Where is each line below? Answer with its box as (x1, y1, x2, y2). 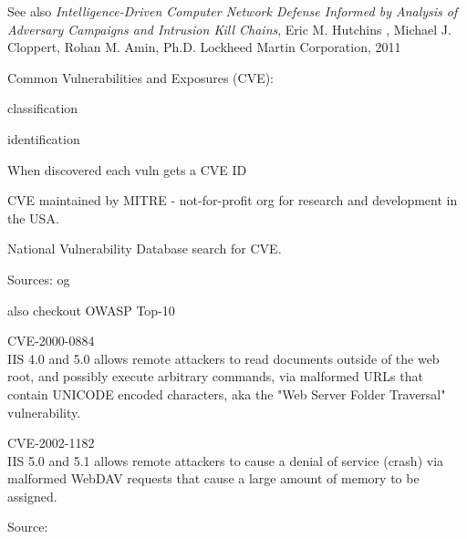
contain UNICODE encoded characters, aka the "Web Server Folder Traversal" (7, 384, 446, 403)
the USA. (7, 208, 59, 227)
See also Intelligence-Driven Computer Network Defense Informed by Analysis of (7, 2, 458, 20)
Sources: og (7, 269, 70, 288)
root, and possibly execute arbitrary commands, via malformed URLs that (7, 367, 423, 386)
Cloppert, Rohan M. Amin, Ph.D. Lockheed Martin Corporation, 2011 (7, 37, 401, 57)
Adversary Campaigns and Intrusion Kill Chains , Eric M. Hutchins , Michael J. (7, 19, 451, 38)
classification (7, 98, 78, 118)
